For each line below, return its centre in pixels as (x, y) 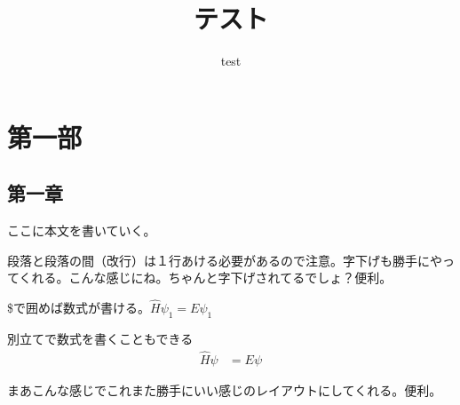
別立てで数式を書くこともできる (100, 338)
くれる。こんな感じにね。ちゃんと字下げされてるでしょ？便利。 (206, 278)
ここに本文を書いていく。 (82, 230)
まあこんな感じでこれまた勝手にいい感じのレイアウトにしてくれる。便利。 (225, 389)
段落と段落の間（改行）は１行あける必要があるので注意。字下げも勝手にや (225, 260)
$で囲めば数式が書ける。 (79, 308)
